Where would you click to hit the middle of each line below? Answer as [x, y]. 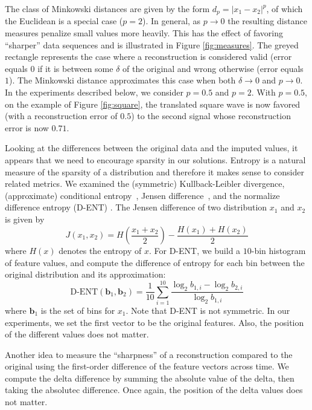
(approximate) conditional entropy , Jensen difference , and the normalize [142, 195]
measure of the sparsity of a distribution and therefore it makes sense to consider [154, 171]
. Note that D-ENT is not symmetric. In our [208, 310]
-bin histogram [279, 251]
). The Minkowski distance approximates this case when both [123, 80]
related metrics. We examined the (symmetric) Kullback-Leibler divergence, [145, 184]
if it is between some [75, 68]
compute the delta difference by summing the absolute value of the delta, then [150, 378]
